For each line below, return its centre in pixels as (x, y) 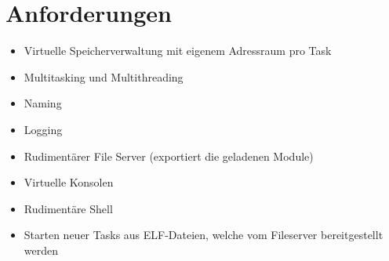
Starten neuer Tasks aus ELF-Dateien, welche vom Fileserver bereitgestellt (204, 235)
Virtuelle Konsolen (69, 182)
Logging (43, 129)
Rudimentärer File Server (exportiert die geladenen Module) (169, 156)
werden (41, 250)
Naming (43, 103)
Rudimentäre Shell (68, 208)
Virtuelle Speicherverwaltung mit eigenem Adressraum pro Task (178, 51)
